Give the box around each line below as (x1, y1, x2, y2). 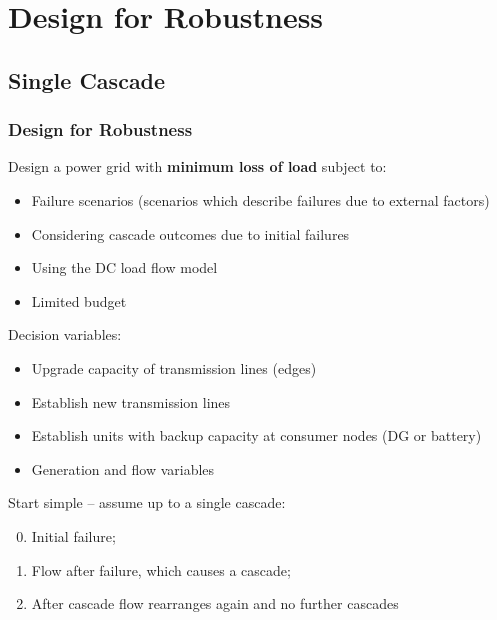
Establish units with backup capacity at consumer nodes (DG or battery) (31, 425, 482, 446)
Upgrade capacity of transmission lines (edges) (31, 357, 317, 378)
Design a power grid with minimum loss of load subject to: (8, 156, 387, 177)
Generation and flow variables (31, 458, 215, 479)
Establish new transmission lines (31, 391, 231, 412)
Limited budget (31, 290, 127, 311)
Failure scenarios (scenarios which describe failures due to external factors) (31, 189, 490, 210)
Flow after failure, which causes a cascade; (31, 559, 291, 580)
